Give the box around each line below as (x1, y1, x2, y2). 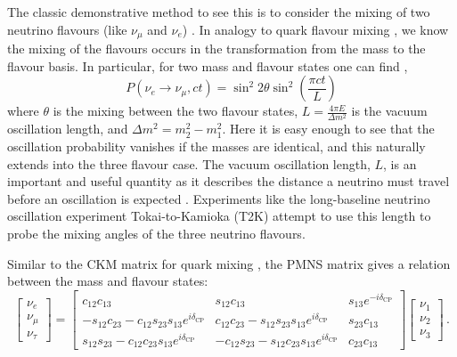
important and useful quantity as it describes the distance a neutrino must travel (7, 172, 450, 191)
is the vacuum (351, 101, 428, 120)
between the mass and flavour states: (7, 272, 208, 290)
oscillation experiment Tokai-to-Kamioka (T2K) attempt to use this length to (7, 207, 431, 225)
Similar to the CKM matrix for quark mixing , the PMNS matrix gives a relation (7, 254, 451, 272)
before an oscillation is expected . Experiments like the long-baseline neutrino (7, 189, 430, 207)
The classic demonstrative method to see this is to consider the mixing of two (7, 3, 430, 20)
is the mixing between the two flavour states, (53, 101, 298, 120)
